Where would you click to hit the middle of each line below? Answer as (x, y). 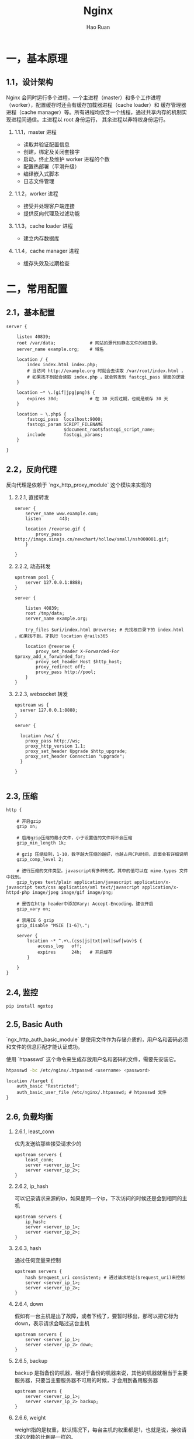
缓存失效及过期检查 (46, 263)
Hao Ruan (98, 27)
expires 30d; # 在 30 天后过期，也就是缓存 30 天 (98, 398)
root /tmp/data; (45, 613)
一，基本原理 (37, 58)
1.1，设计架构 (30, 82)
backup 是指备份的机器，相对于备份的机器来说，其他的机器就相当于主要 (101, 1373)
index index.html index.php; (63, 364)
